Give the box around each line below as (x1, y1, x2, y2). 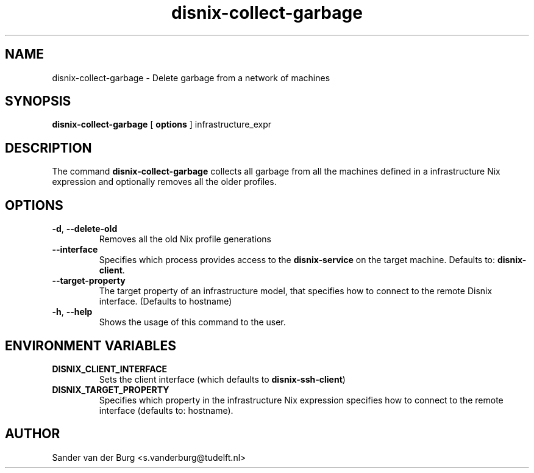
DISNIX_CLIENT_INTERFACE (52, 363, 168, 374)
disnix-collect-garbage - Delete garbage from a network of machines (52, 72, 330, 83)
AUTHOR (5, 426, 60, 442)
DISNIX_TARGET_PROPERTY (52, 384, 169, 395)
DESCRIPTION (5, 140, 92, 156)
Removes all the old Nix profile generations (99, 234, 271, 245)
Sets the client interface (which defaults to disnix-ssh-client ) (99, 374, 346, 385)
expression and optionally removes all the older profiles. (52, 176, 277, 187)
